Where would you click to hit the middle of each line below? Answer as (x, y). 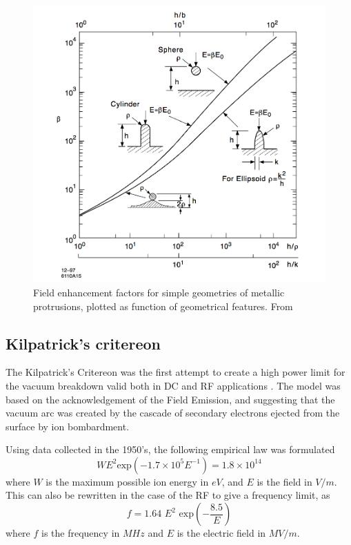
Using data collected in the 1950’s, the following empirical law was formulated (170, 449)
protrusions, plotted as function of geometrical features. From (163, 306)
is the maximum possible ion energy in (127, 481)
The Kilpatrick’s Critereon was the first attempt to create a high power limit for (175, 372)
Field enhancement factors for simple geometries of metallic (159, 292)
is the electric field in (221, 533)
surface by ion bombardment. (68, 426)
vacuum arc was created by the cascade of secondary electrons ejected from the (173, 413)
